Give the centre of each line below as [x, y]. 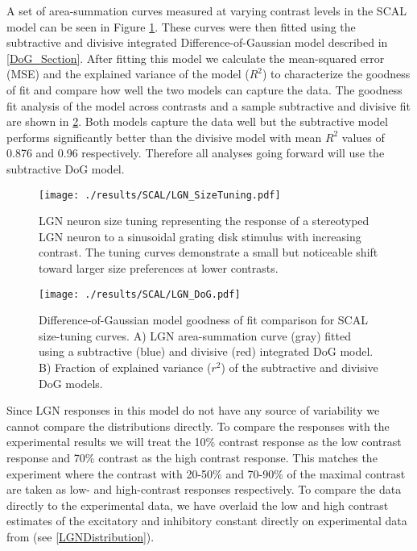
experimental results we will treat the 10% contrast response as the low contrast [204, 442]
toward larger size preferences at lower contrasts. [159, 267]
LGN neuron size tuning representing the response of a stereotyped [204, 221]
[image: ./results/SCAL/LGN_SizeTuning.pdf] [160, 195]
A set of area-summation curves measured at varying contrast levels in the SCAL [207, 10]
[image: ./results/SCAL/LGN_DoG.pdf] [140, 294]
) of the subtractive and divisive [299, 367]
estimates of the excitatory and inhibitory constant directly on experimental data [207, 521]
